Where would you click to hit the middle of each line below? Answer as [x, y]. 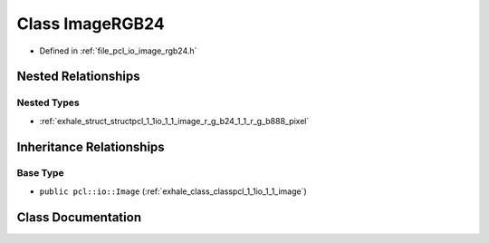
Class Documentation [79, 217]
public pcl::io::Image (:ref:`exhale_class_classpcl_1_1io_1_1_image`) [173, 191]
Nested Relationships [78, 77]
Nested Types [48, 102]
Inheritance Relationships [91, 146]
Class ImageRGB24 [91, 24]
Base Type [40, 173]
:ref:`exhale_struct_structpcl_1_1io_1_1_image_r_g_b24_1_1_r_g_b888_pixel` [174, 121]
